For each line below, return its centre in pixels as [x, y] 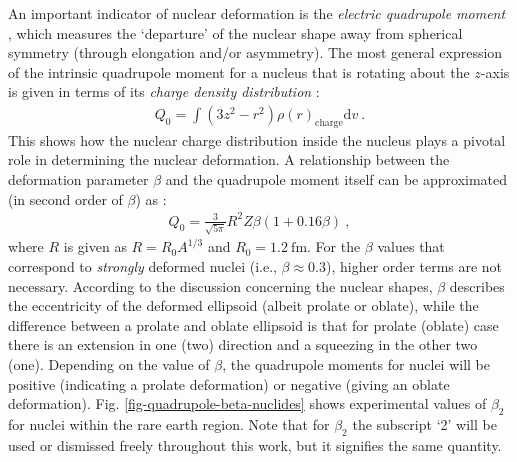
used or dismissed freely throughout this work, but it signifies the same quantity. [255, 444]
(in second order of [65, 198]
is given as [95, 246]
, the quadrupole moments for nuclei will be [356, 363]
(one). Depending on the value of [109, 363]
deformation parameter [78, 178]
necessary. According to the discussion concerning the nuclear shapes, [220, 285]
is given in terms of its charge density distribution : [164, 91]
